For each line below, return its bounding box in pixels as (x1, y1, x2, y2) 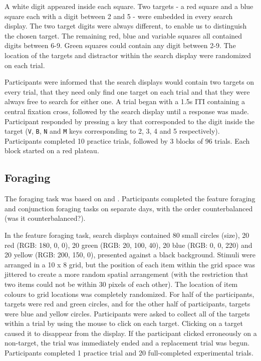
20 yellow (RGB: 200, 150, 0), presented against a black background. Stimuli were (5, 249, 255, 260)
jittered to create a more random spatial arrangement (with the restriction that (5, 269, 248, 279)
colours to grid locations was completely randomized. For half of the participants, (5, 288, 254, 299)
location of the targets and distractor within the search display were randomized (5, 50, 251, 60)
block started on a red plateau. (5, 145, 99, 156)
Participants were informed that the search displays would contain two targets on (5, 77, 254, 87)
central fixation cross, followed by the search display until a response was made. (5, 106, 249, 116)
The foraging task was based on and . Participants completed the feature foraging (5, 193, 255, 204)
